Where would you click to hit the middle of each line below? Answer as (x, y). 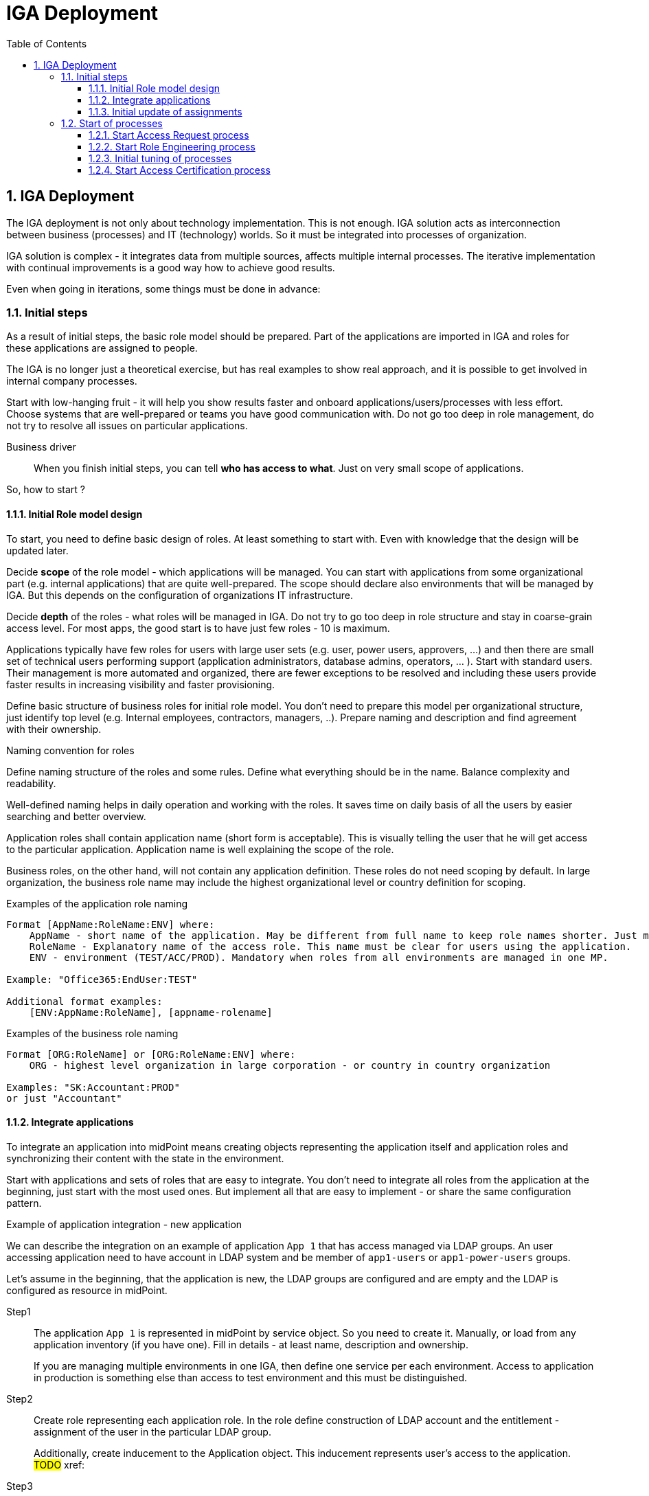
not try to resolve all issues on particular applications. (127, 426)
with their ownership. (54, 729)
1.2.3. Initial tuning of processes (160, 158)
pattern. (24, 1203)
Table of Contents (47, 43)
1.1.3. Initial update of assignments (166, 111)
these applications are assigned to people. (102, 348)
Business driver (41, 447)
